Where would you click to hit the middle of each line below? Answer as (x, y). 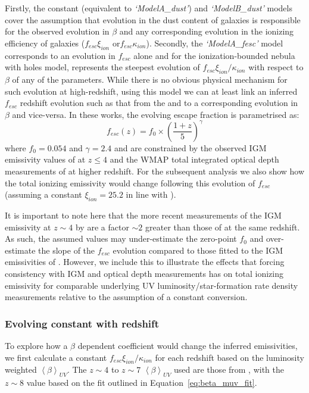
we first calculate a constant (56, 357)
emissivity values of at (45, 159)
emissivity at (28, 227)
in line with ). (151, 194)
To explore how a (36, 345)
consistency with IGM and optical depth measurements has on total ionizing (144, 273)
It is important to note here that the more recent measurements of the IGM (143, 215)
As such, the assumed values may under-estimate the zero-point (121, 238)
